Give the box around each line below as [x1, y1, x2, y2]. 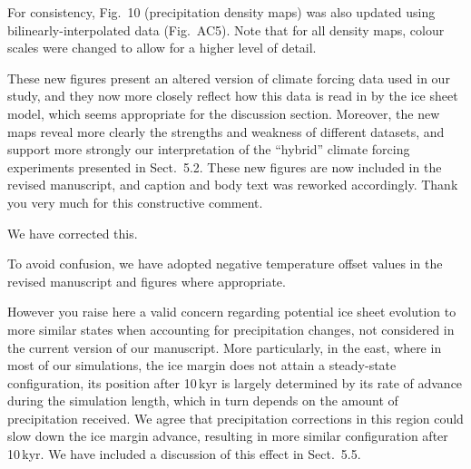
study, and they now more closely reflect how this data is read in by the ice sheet [7, 86, 458, 105]
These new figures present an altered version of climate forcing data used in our [7, 68, 450, 87]
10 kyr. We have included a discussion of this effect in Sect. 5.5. [7, 445, 361, 464]
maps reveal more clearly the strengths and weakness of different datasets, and [7, 122, 445, 141]
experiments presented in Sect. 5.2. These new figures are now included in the [7, 157, 442, 176]
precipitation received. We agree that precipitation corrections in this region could [7, 408, 464, 427]
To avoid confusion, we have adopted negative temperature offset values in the [7, 254, 443, 273]
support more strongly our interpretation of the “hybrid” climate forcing [7, 140, 410, 159]
